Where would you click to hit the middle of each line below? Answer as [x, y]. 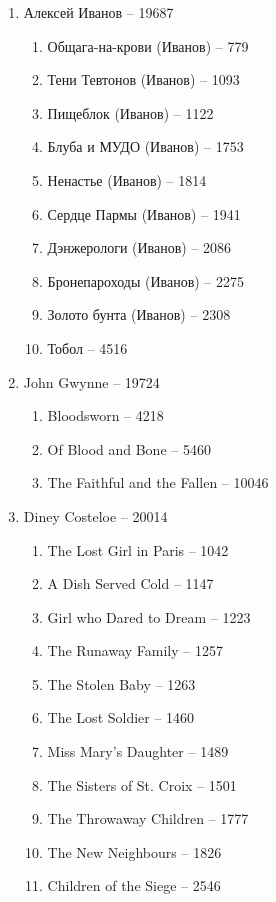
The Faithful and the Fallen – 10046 [158, 482]
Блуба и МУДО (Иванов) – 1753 [145, 146]
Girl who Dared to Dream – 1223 [149, 616]
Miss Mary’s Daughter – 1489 [138, 751]
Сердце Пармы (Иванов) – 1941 [144, 213]
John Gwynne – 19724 [91, 381]
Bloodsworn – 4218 [105, 415]
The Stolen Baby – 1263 [121, 683]
